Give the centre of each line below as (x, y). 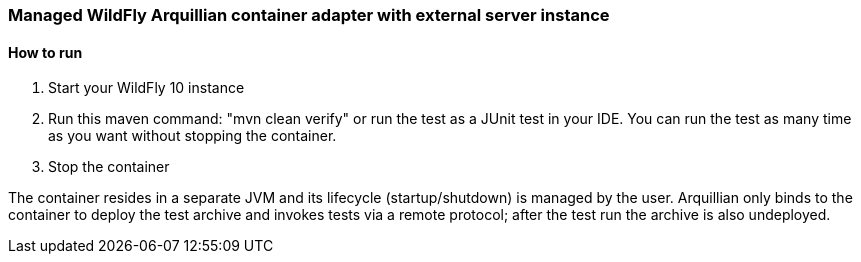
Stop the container (109, 167)
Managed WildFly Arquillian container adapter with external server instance (309, 15)
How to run (45, 52)
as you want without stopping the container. (192, 136)
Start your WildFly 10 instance (146, 88)
